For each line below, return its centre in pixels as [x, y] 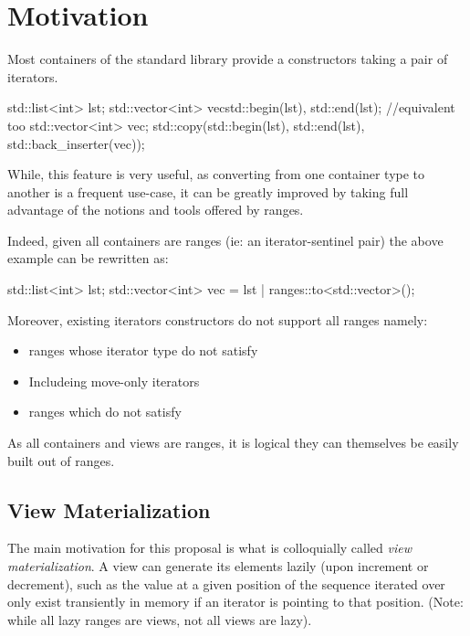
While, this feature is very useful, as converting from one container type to [216, 174]
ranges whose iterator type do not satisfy [143, 350]
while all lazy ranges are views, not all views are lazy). [160, 619]
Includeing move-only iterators [114, 381]
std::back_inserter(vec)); [76, 143]
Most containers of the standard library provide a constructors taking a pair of [228, 59]
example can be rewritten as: [88, 258]
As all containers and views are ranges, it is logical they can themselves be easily [233, 443]
